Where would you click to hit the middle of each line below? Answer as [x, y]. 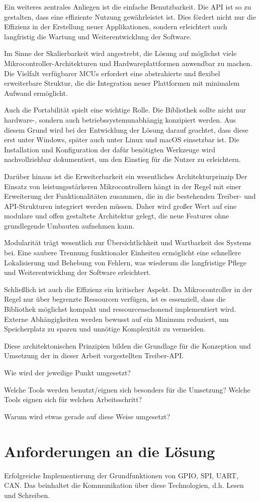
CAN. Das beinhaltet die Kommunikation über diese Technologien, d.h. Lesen [124, 485]
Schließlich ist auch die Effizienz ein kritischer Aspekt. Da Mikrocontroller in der [128, 289]
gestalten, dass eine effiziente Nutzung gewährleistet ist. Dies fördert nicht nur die [130, 16]
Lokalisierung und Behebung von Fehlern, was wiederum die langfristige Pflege [125, 262]
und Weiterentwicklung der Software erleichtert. [78, 272]
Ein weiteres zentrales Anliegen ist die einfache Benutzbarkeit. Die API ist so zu [128, 7]
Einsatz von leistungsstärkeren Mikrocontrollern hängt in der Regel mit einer [123, 186]
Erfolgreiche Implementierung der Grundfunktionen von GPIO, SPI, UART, [121, 475]
